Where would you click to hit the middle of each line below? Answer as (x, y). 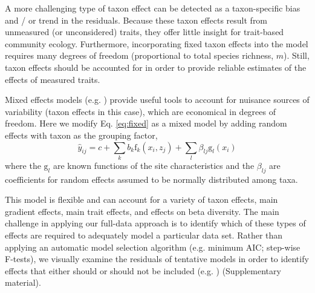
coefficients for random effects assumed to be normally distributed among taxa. (151, 179)
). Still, (297, 55)
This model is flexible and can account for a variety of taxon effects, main (141, 199)
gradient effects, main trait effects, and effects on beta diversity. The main (142, 211)
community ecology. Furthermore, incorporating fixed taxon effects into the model (157, 43)
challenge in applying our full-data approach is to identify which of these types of (155, 223)
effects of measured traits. (53, 79)
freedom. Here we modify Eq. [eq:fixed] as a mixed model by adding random (146, 123)
